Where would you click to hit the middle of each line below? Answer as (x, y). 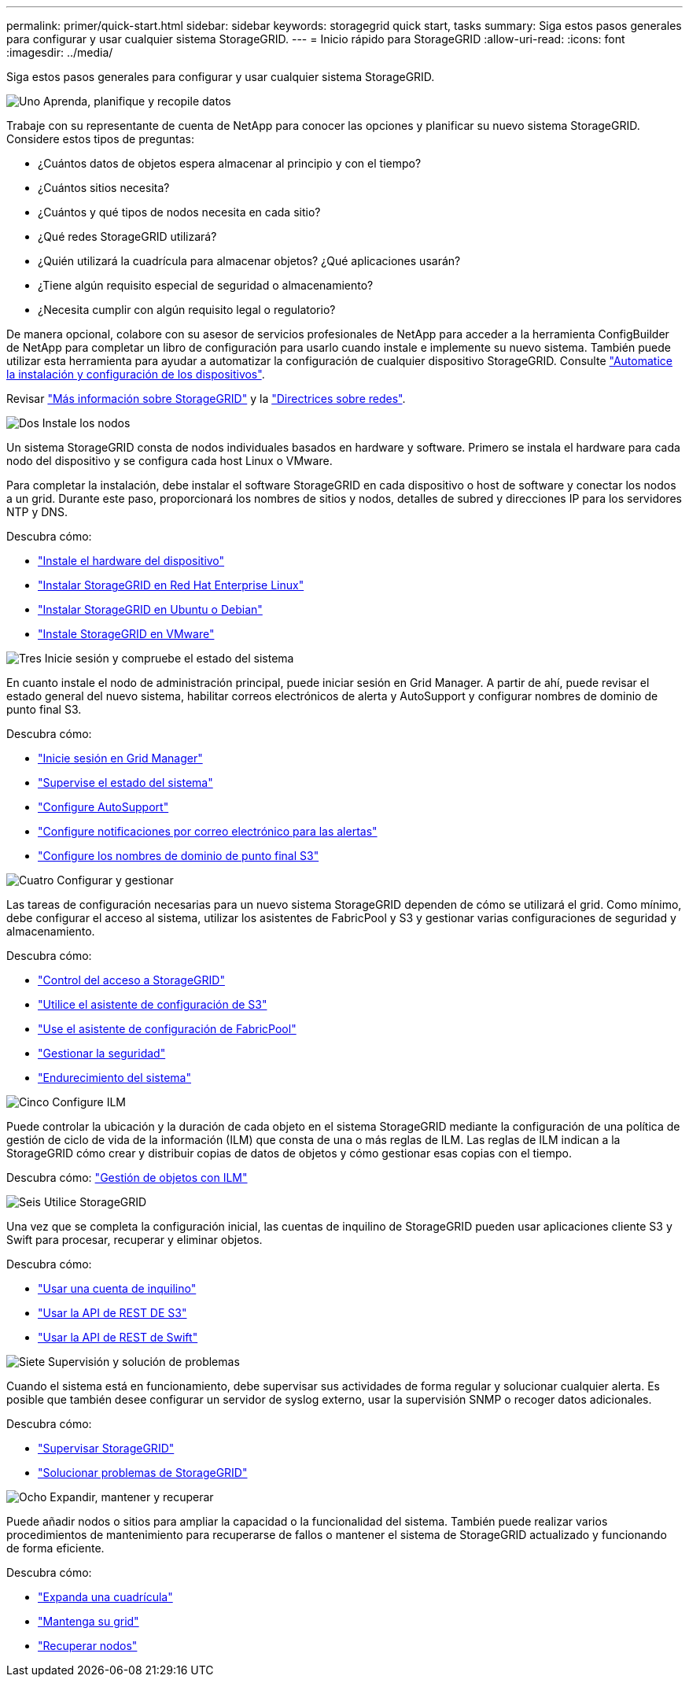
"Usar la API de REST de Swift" (118, 1337)
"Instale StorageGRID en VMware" (126, 634)
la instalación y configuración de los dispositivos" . (136, 374)
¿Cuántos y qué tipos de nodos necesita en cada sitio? (179, 212)
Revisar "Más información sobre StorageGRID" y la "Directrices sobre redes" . (206, 399)
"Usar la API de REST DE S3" (112, 1313)
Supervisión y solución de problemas (144, 1362)
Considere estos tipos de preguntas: (101, 139)
